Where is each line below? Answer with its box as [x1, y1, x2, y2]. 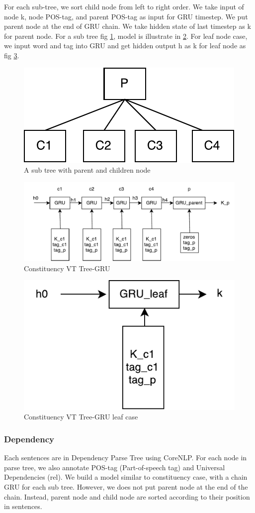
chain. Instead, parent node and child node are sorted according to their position [4, 491, 250, 502]
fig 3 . [4, 50, 19, 60]
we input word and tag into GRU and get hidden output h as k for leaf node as [4, 40, 246, 51]
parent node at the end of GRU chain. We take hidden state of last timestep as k [4, 21, 251, 31]
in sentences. [4, 501, 42, 512]
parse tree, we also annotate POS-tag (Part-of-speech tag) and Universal [4, 462, 225, 472]
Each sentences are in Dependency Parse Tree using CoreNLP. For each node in [4, 452, 247, 463]
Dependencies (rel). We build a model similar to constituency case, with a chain [4, 472, 248, 482]
